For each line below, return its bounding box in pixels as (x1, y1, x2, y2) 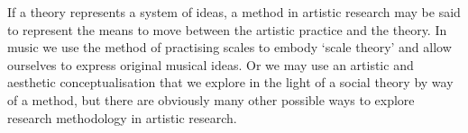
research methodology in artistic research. (7, 108, 237, 127)
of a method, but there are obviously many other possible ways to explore (7, 90, 415, 109)
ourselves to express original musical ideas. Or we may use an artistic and (7, 55, 414, 74)
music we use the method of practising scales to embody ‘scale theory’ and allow (7, 38, 452, 57)
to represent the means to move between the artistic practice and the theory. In (7, 20, 447, 39)
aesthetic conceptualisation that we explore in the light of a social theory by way (7, 73, 454, 92)
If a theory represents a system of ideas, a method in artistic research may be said (7, 3, 461, 21)
